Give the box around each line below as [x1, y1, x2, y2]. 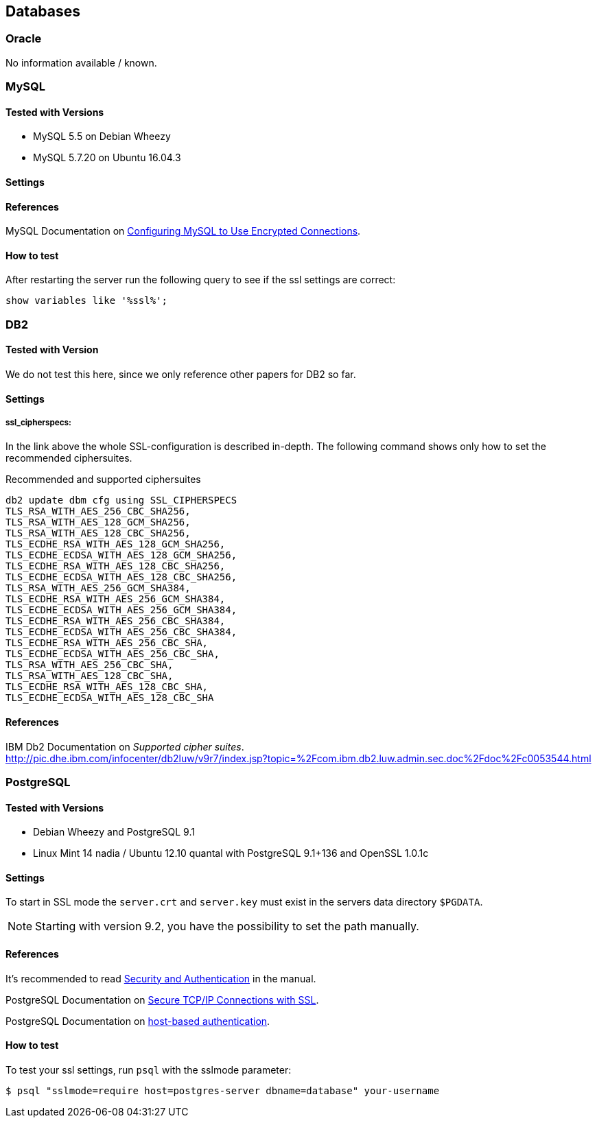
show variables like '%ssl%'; [5, 295, 168, 307]
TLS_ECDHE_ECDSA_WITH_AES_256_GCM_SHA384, [5, 604, 237, 616]
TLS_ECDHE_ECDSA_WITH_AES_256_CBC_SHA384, [5, 626, 237, 638]
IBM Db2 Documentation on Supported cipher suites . [5, 740, 244, 753]
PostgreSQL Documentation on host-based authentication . [5, 1015, 270, 1027]
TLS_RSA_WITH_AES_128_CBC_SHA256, [5, 528, 191, 539]
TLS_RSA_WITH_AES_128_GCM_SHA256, [5, 517, 191, 528]
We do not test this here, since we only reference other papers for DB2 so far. [5, 368, 356, 381]
